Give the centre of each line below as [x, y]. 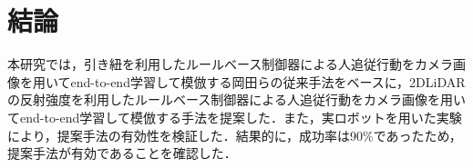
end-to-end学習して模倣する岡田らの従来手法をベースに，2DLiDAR [268, 81]
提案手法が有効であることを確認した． [122, 153]
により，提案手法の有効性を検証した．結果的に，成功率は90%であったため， [235, 135]
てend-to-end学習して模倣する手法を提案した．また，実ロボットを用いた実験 [235, 117]
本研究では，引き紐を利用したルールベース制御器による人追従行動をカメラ [230, 64]
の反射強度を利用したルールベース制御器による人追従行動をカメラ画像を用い [236, 99]
